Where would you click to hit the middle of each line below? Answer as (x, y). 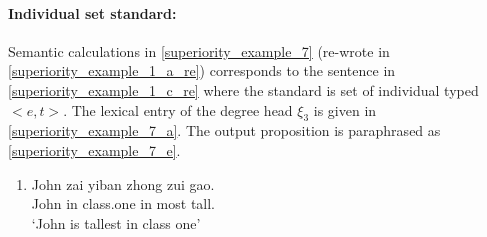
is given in (345, 109)
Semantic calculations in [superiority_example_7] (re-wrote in (199, 50)
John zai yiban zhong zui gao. (123, 183)
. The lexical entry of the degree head (178, 109)
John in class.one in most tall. (123, 203)
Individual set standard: (92, 12)
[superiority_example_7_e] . (94, 149)
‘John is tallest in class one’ (116, 222)
